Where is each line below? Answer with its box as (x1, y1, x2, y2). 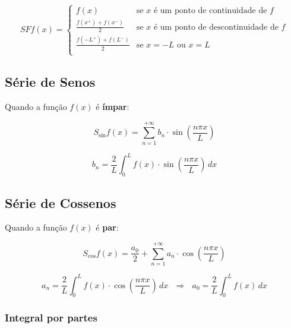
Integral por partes (5, 310, 97, 325)
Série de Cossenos (5, 193, 116, 212)
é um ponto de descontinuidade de (153, 23, 279, 31)
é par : (96, 221, 119, 234)
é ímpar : (96, 100, 129, 113)
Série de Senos (5, 72, 96, 91)
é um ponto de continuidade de (153, 7, 267, 15)
